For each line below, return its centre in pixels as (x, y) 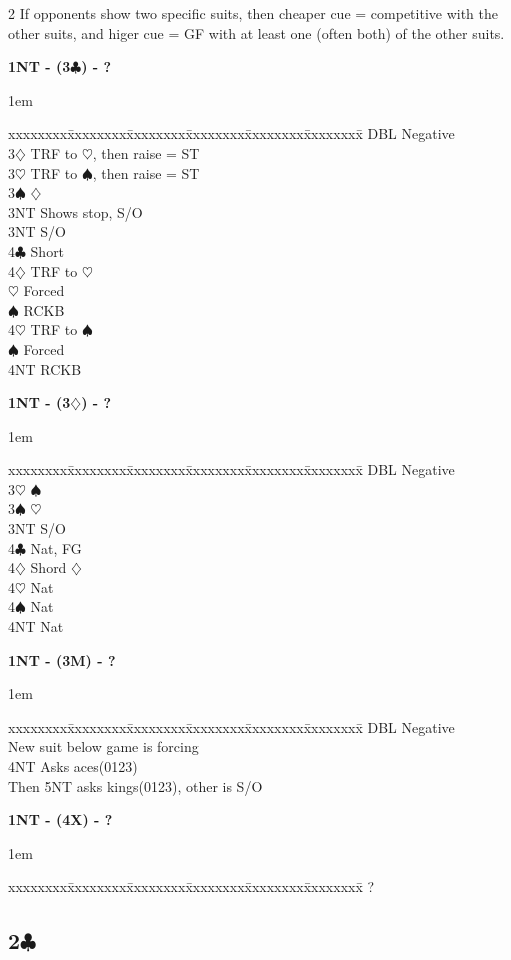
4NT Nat (36, 626)
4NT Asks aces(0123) (73, 766)
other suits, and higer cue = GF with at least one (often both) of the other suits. (256, 32)
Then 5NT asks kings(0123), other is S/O (135, 785)
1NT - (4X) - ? (60, 819)
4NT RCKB (45, 368)
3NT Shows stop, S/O (75, 211)
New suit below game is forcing (103, 746)
